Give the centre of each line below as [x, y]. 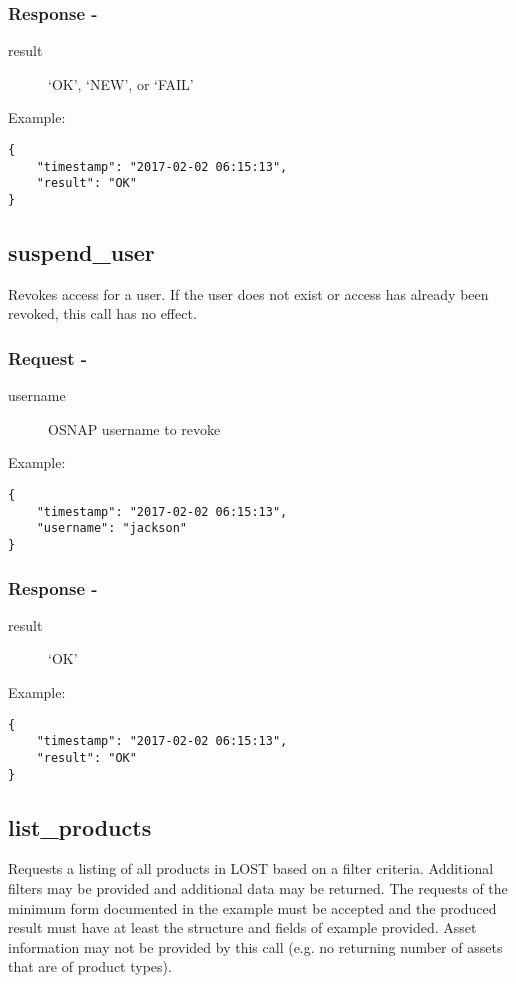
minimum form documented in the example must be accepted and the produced [252, 907]
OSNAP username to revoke [134, 428]
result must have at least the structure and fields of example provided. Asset [242, 927]
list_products [80, 826]
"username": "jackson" [111, 528]
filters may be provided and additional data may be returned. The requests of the [258, 888]
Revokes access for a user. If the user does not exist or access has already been [248, 293]
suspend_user [81, 252]
